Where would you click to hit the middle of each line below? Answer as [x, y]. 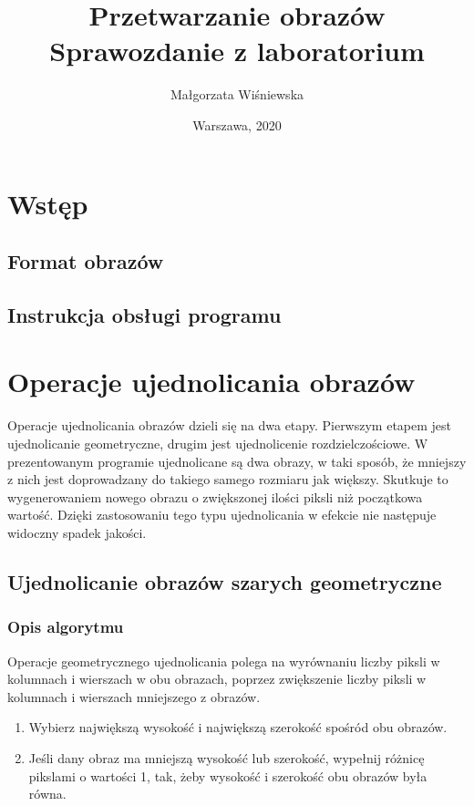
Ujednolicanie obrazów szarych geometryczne [225, 581]
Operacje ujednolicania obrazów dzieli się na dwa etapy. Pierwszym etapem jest [230, 425]
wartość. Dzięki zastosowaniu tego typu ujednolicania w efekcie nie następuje [222, 515]
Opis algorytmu [66, 627]
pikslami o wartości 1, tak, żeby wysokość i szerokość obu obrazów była [228, 775]
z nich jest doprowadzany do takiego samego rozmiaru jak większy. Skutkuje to [228, 479]
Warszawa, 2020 [237, 124]
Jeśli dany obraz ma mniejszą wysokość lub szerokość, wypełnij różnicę [227, 757]
